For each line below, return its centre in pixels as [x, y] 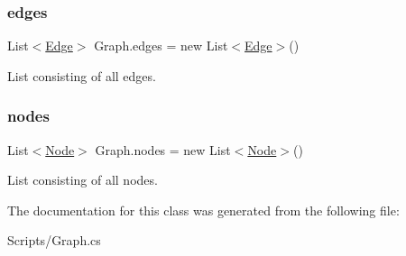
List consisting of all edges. [82, 75]
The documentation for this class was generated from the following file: [203, 210]
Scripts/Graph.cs [54, 240]
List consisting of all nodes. [83, 180]
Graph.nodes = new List [163, 149]
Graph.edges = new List [161, 46]
